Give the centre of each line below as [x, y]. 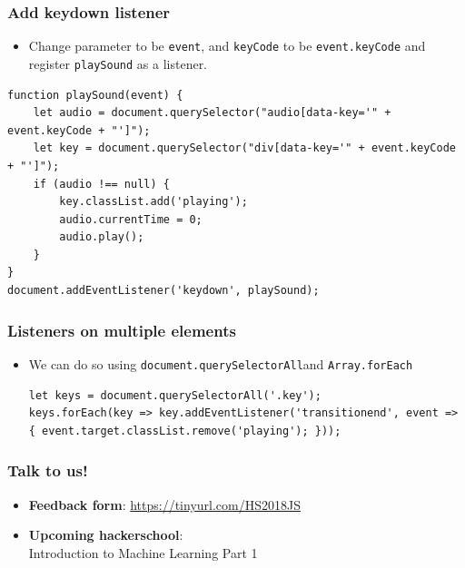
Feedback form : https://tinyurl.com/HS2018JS [164, 504]
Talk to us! [48, 470]
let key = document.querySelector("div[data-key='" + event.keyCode [244, 148]
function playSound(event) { [95, 95]
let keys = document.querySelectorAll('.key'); [175, 395]
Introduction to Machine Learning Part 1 [143, 552]
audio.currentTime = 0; [131, 219]
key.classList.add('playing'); [153, 202]
